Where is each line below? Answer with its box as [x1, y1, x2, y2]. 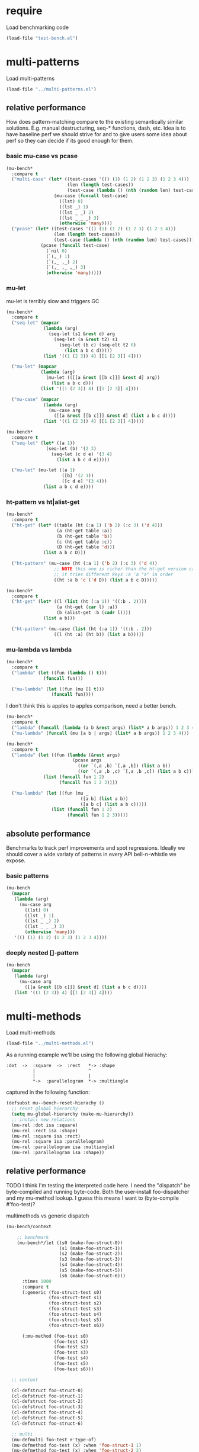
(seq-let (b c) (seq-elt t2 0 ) [59, 342, 136, 348]
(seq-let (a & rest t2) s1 [53, 336, 118, 342]
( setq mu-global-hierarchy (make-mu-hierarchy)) [11, 1112, 134, 1117]
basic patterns [6, 872, 49, 880]
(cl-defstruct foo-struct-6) [11, 1420, 84, 1427]
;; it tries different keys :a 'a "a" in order [53, 571, 174, 577]
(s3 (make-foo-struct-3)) [59, 1257, 123, 1263]
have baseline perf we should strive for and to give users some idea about [6, 131, 188, 138]
